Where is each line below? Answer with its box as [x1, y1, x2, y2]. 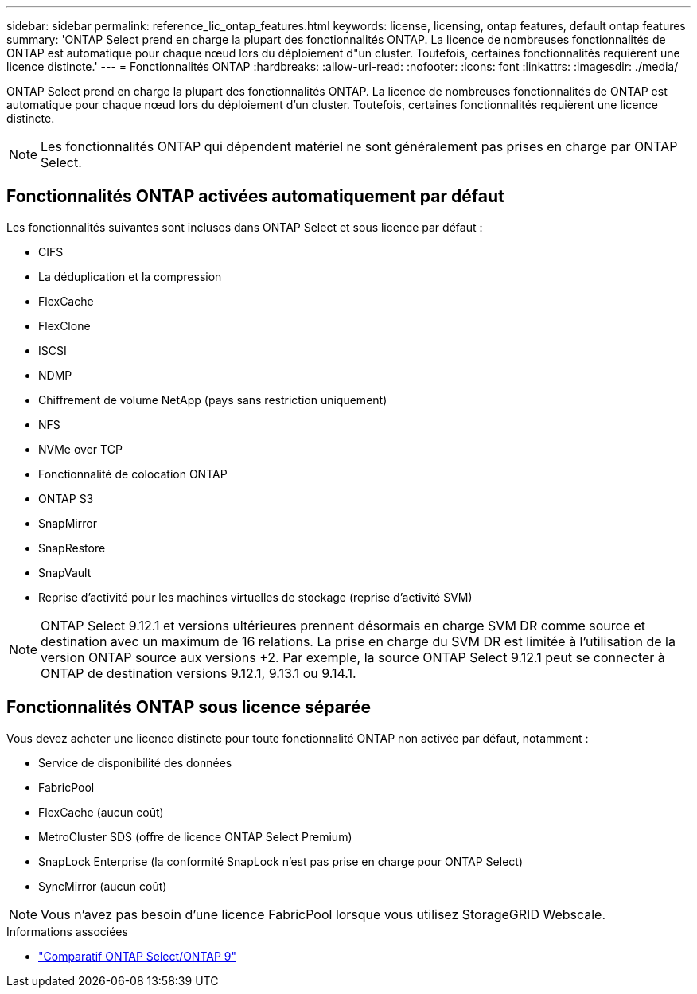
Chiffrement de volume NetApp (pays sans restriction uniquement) [38, 392, 387, 407]
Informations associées [6, 924, 128, 938]
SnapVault [38, 565, 92, 579]
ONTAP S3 [38, 491, 94, 505]
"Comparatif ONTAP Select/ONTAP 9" [38, 949, 236, 963]
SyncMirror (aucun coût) [38, 879, 167, 893]
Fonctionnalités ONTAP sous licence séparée [6, 697, 371, 718]
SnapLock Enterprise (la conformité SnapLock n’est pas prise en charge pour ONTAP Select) [38, 854, 523, 868]
